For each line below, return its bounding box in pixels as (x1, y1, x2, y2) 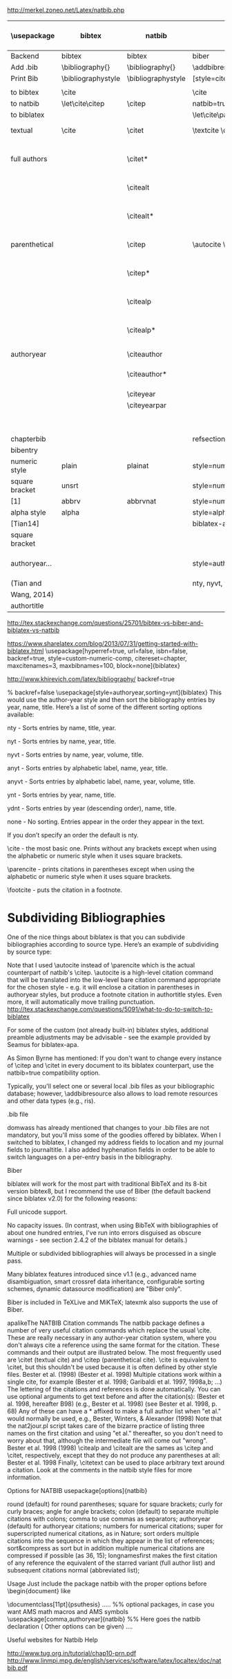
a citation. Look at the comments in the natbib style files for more (7, 1465, 193, 1474)
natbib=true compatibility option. (7, 1068, 100, 1077)
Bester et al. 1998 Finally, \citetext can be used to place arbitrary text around (7, 1458, 225, 1467)
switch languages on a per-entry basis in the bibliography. (7, 1153, 173, 1161)
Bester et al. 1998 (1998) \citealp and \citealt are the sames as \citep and (7, 1443, 214, 1451)
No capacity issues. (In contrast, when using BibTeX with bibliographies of (7, 1221, 219, 1230)
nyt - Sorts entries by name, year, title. (7, 737, 116, 745)
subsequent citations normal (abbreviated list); (7, 1566, 140, 1574)
